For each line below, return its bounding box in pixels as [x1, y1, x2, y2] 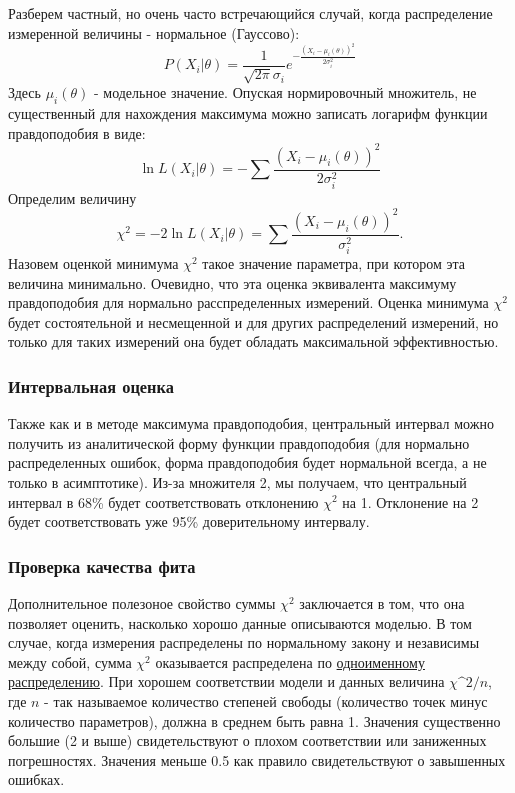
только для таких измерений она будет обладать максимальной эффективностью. [8, 331, 499, 352]
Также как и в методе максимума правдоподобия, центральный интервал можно [8, 413, 494, 434]
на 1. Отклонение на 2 [342, 491, 479, 512]
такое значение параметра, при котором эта [202, 252, 465, 273]
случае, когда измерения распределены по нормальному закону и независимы [8, 632, 480, 653]
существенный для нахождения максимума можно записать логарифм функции [8, 102, 488, 123]
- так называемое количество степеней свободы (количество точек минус [44, 690, 488, 711]
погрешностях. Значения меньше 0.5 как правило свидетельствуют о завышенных [8, 749, 506, 770]
